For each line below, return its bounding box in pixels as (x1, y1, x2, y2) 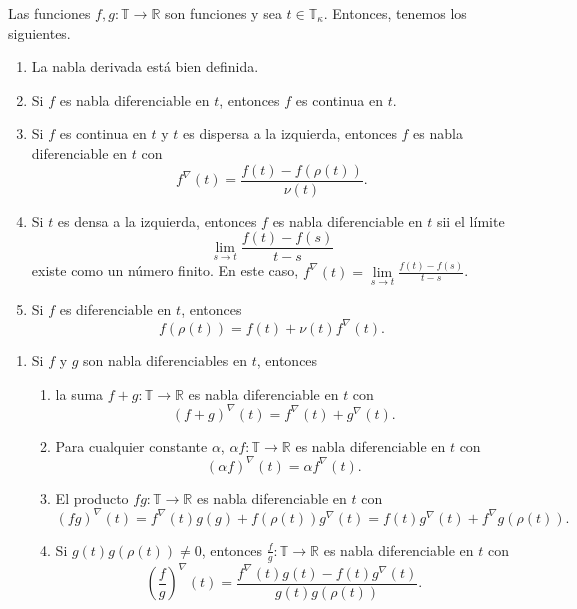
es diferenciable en (59, 298, 172, 319)
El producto (55, 487, 129, 508)
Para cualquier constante (55, 435, 208, 456)
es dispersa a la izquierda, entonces (183, 123, 397, 144)
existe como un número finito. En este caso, (31, 260, 299, 281)
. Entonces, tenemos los (323, 3, 467, 23)
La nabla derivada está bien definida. (31, 56, 259, 77)
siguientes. (8, 22, 71, 43)
